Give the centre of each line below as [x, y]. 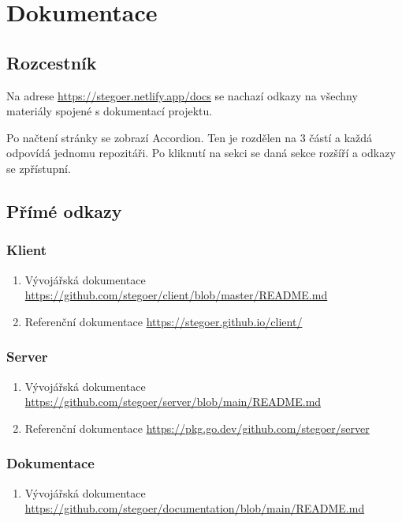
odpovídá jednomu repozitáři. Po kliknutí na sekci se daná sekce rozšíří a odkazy [201, 153]
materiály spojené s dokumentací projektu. [110, 111]
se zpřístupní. [39, 168]
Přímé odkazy [64, 210]
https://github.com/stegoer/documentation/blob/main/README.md [195, 508]
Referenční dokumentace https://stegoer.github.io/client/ [164, 321]
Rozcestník [52, 62]
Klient [27, 250]
